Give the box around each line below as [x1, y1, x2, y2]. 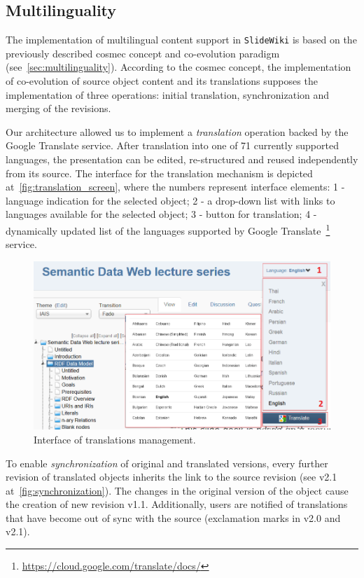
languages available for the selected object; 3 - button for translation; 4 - [6, 207, 317, 221]
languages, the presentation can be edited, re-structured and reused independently [6, 152, 358, 167]
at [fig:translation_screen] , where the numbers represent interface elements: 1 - [6, 179, 345, 194]
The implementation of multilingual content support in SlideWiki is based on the [6, 32, 357, 47]
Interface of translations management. [34, 432, 196, 446]
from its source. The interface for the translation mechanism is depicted [6, 165, 313, 180]
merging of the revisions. [6, 101, 111, 116]
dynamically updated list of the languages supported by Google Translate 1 [6, 221, 330, 238]
